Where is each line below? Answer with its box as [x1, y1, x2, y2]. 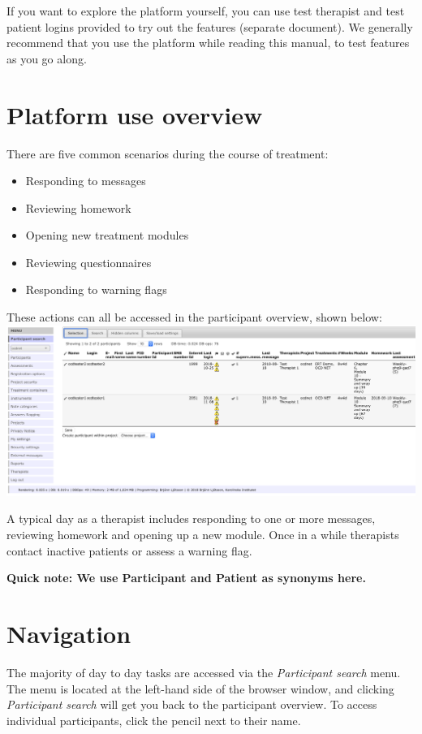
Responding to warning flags [25, 281, 167, 298]
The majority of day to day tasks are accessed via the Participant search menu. [6, 663, 401, 680]
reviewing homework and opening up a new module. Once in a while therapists [6, 526, 399, 542]
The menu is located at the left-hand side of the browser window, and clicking [6, 680, 394, 697]
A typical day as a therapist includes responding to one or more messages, [6, 510, 376, 527]
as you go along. [6, 50, 87, 67]
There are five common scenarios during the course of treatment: [6, 145, 329, 162]
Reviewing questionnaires [25, 253, 152, 270]
